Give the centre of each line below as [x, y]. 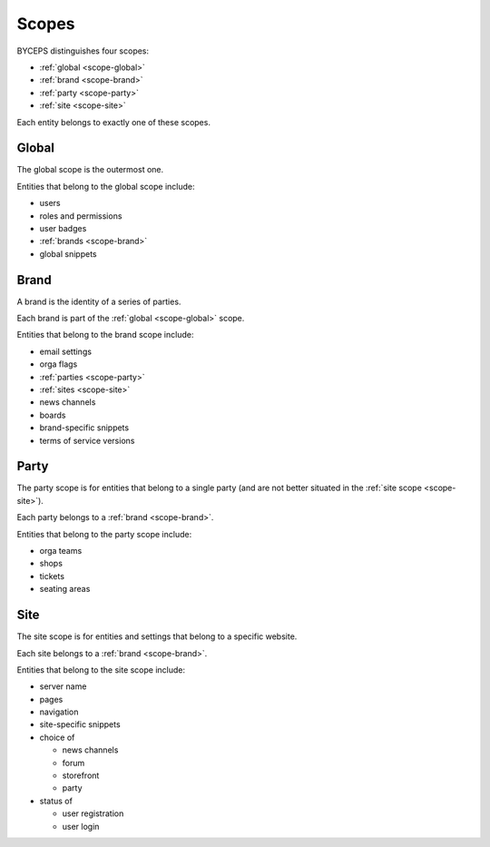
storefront [81, 775]
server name [63, 686]
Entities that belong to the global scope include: [106, 186]
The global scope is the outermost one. [90, 170]
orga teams [61, 551]
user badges [63, 228]
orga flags [59, 364]
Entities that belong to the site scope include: [101, 670]
